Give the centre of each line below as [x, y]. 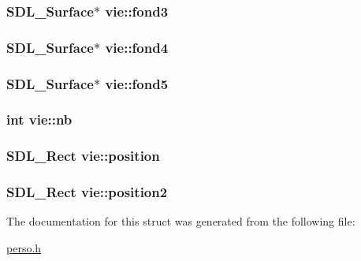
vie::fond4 [137, 47]
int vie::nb [39, 119]
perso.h [24, 248]
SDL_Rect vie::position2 [87, 192]
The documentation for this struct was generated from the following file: [181, 221]
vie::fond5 [137, 83]
